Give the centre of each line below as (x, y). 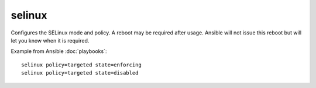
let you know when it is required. (50, 40)
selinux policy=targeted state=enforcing (81, 65)
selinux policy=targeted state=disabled (80, 73)
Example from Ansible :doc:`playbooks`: (59, 51)
